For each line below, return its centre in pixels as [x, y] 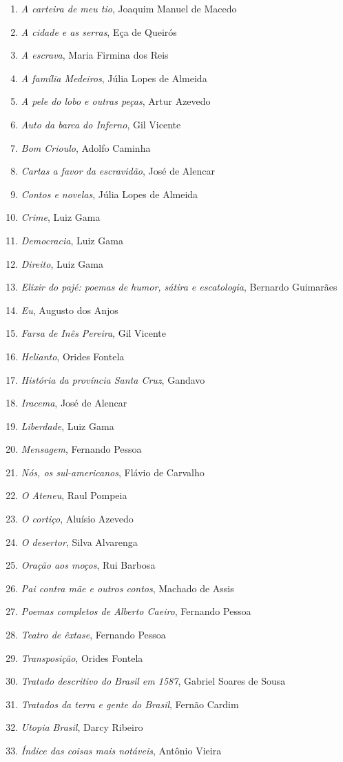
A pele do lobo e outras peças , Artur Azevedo [116, 101]
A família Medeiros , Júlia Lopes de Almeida [114, 78]
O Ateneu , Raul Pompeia [74, 495]
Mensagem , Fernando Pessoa [81, 449]
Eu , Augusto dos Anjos [70, 310]
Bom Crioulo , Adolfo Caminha [86, 147]
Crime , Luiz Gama [61, 217]
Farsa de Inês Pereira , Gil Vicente [93, 333]
